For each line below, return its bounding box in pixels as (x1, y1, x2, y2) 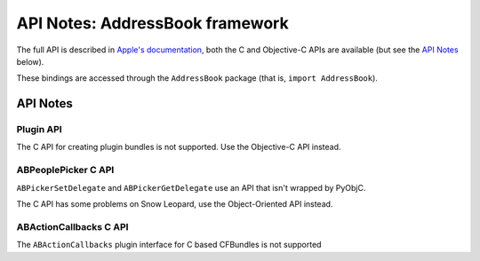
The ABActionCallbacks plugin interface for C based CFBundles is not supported (16, 240, 322, 250)
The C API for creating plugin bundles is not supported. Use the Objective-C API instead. (16, 142, 341, 153)
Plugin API (16, 123, 62, 136)
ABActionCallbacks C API (16, 220, 129, 233)
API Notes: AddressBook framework (16, 13, 289, 33)
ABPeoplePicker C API (16, 164, 115, 177)
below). (16, 56, 44, 67)
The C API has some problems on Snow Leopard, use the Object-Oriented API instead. (16, 199, 333, 210)
